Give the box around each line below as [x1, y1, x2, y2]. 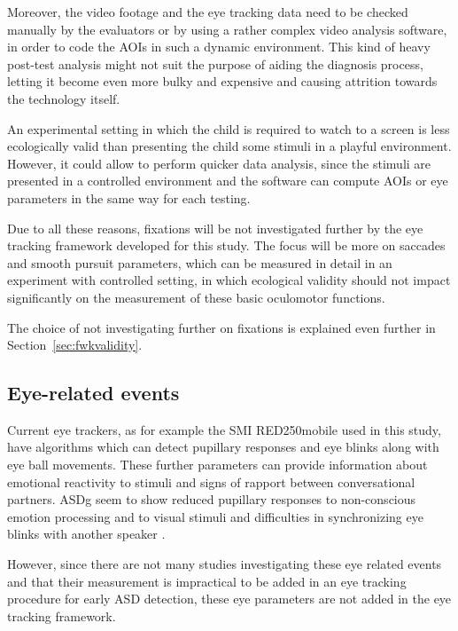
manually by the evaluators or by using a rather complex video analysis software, [7, 20, 447, 38]
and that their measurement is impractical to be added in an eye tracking [7, 572, 407, 590]
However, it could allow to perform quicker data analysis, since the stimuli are [7, 154, 431, 172]
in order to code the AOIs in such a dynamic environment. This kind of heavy [7, 37, 431, 56]
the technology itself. [7, 89, 120, 107]
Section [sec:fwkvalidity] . [7, 335, 143, 354]
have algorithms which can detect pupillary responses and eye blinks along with [7, 438, 439, 456]
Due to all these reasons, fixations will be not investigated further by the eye [7, 218, 423, 237]
